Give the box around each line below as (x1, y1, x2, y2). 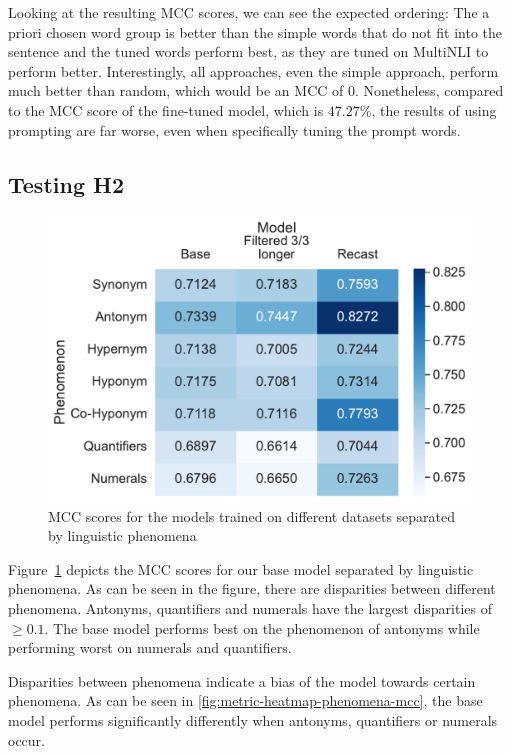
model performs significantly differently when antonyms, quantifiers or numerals (8, 710, 498, 730)
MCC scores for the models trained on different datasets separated (48, 505, 456, 526)
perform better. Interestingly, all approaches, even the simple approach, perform (8, 60, 499, 81)
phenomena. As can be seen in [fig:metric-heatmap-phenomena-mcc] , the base (8, 690, 483, 711)
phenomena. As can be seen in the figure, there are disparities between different (8, 578, 496, 599)
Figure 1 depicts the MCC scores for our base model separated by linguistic (8, 558, 474, 579)
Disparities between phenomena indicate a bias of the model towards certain (8, 670, 476, 691)
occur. (8, 729, 45, 750)
